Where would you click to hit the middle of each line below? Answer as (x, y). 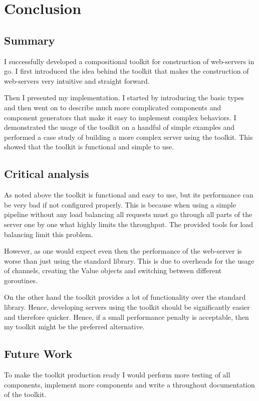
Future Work (38, 354)
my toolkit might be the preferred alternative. (74, 327)
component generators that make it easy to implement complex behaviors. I (120, 117)
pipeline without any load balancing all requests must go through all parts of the (128, 214)
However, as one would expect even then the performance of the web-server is (123, 251)
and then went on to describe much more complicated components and (113, 107)
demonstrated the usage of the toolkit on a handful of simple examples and (119, 127)
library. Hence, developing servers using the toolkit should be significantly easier (127, 307)
